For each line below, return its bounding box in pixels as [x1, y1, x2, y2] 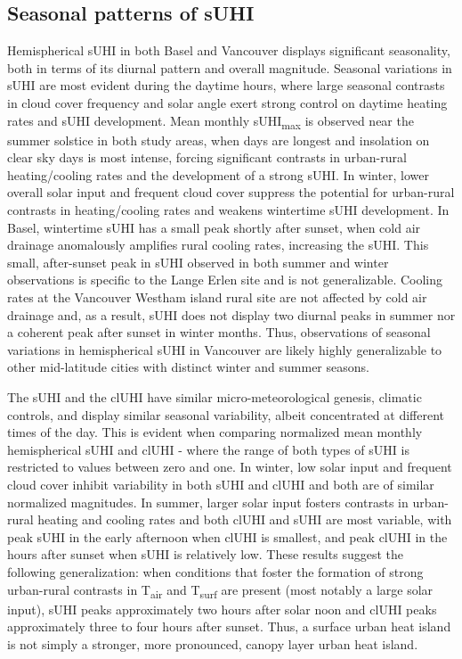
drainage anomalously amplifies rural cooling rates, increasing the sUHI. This [7, 235, 429, 254]
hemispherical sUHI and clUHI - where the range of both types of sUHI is [7, 440, 409, 458]
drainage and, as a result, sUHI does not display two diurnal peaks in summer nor [7, 305, 456, 324]
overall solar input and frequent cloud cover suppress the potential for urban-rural [7, 183, 455, 202]
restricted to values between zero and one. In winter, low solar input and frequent [7, 457, 452, 476]
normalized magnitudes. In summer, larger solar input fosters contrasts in [7, 492, 409, 511]
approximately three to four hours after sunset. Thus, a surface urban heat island [7, 617, 451, 636]
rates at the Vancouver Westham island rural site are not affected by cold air [7, 288, 427, 307]
